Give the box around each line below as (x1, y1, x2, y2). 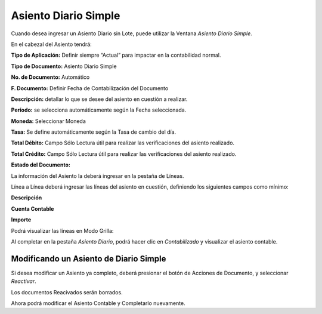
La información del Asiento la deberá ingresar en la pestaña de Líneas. (11, 172, 184, 179)
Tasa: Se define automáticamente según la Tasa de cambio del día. (11, 128, 177, 136)
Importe (11, 216, 32, 223)
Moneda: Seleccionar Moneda (11, 117, 86, 125)
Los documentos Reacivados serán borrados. (11, 288, 123, 295)
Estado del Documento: (11, 161, 71, 168)
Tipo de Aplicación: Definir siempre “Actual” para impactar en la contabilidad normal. (11, 51, 221, 59)
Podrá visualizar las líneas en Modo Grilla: (11, 227, 114, 234)
